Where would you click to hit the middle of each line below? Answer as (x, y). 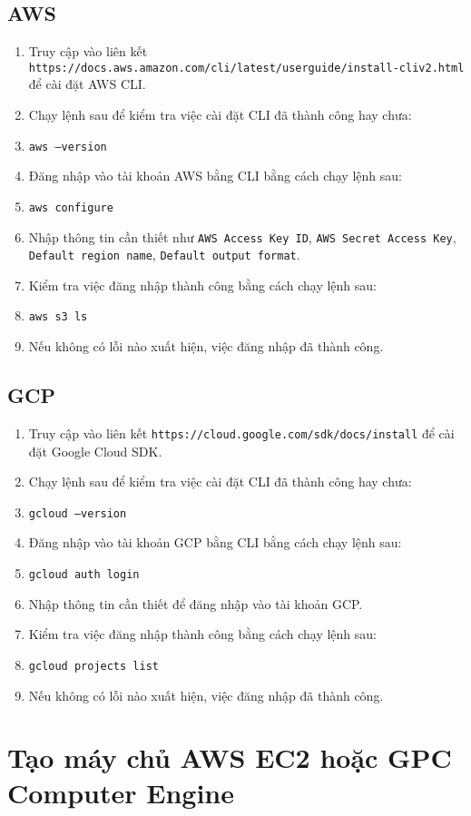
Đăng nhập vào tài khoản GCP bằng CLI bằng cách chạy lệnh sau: (215, 542)
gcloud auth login (84, 575)
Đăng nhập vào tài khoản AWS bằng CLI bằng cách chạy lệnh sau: (215, 176)
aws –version (68, 147)
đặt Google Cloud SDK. (95, 451)
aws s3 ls (58, 317)
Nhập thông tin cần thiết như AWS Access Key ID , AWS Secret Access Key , (242, 236)
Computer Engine (121, 793)
